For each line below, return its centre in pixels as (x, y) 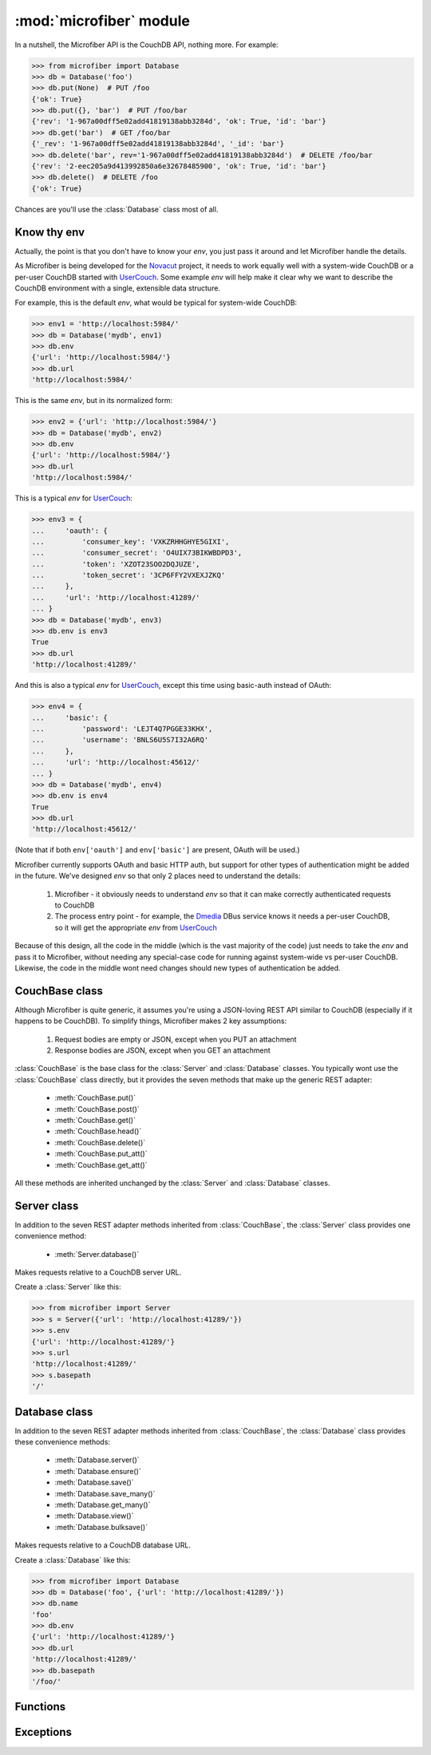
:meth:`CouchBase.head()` (98, 1131)
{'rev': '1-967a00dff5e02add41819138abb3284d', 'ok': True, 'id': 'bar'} (179, 121)
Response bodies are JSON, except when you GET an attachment (162, 1050)
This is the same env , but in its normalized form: (94, 401)
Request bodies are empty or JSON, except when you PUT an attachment (176, 1039)
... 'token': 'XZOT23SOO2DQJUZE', (116, 564)
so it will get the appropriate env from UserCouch (136, 927)
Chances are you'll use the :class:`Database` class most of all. (117, 209)
